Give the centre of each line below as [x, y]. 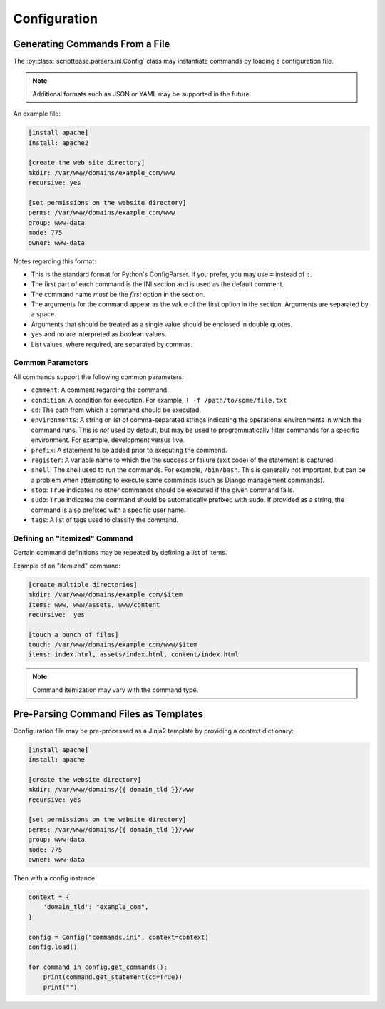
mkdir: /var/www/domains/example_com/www [102, 172]
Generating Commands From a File [92, 44]
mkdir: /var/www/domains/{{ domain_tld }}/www [111, 790]
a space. [43, 314]
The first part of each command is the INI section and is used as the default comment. [158, 284]
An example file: [37, 114]
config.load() [53, 947]
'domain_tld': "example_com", [96, 907]
